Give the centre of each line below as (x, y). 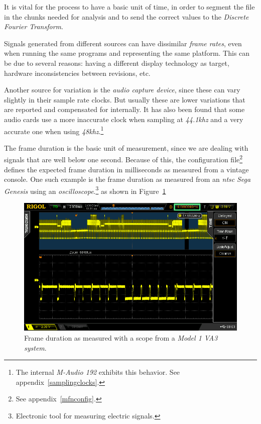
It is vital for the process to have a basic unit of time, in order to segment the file (129, 7)
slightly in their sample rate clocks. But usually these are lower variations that (125, 99)
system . (35, 347)
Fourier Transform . (34, 26)
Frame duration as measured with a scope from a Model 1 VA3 (121, 338)
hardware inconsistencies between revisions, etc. (77, 73)
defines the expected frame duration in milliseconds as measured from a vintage (126, 169)
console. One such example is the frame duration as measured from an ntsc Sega (127, 179)
